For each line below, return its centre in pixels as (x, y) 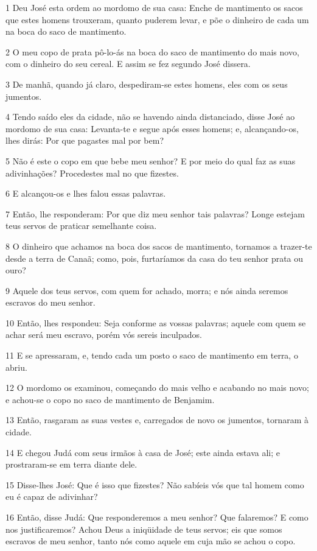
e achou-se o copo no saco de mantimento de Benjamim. (110, 399)
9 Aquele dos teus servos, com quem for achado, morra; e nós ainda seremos (147, 290)
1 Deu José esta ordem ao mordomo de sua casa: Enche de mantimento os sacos (154, 7)
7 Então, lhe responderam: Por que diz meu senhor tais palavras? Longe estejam (155, 213)
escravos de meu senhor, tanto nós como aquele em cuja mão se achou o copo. (151, 541)
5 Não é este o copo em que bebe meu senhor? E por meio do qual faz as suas (151, 160)
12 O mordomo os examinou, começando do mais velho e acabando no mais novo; (157, 388)
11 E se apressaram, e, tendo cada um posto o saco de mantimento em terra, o (152, 355)
